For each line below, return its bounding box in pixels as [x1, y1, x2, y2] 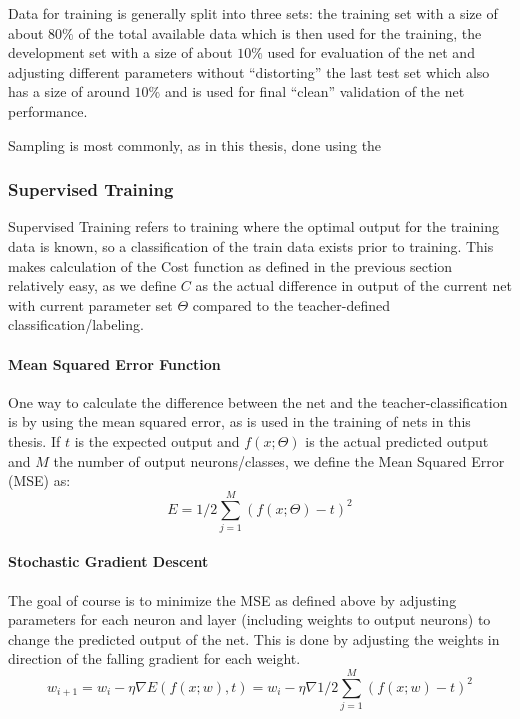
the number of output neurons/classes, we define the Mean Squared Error [53, 450, 505, 471]
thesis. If [8, 430, 61, 451]
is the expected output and [74, 430, 240, 451]
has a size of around [8, 81, 130, 102]
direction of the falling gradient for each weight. [8, 648, 301, 669]
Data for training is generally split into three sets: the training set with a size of [8, 3, 498, 23]
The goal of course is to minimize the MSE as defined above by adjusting [8, 589, 457, 610]
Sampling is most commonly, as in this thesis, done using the [8, 134, 382, 155]
